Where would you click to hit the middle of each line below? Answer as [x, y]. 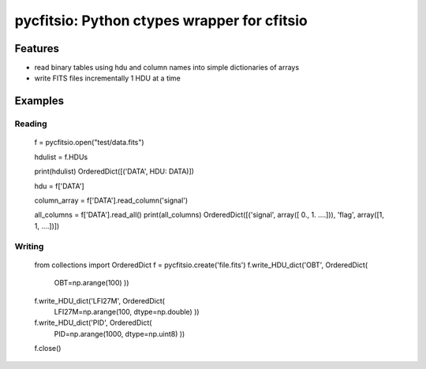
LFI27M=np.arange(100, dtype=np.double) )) [127, 311]
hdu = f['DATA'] [59, 186]
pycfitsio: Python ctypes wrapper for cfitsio [161, 20]
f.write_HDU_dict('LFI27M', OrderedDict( [100, 300]
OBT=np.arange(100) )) [92, 283]
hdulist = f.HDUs [61, 157]
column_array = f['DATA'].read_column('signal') [111, 200]
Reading [31, 124]
